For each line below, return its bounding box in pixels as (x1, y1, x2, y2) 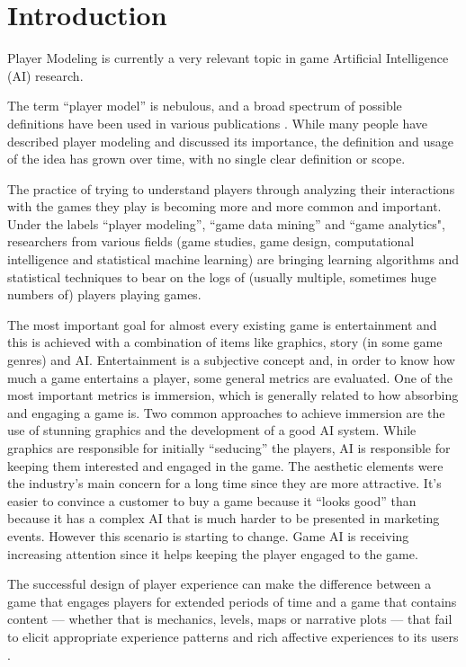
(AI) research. (7, 66, 84, 84)
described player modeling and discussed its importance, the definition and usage (7, 131, 454, 150)
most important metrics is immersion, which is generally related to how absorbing (7, 386, 459, 405)
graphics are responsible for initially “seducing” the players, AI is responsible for (7, 439, 451, 457)
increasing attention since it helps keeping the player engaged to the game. (7, 544, 418, 563)
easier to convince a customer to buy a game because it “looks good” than (7, 491, 417, 510)
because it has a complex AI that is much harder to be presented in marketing (7, 509, 440, 528)
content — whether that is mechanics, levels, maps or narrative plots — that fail (7, 609, 453, 628)
